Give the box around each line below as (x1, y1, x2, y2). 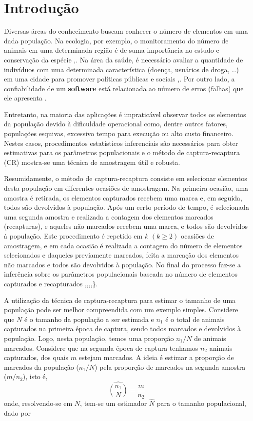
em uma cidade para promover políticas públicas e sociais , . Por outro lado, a (4, 74, 235, 84)
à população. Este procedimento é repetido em (4, 231, 143, 241)
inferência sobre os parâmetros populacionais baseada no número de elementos (4, 269, 237, 279)
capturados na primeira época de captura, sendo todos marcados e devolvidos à (4, 323, 241, 334)
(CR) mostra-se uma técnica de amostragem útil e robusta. (4, 157, 180, 167)
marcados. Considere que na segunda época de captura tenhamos (4, 342, 198, 353)
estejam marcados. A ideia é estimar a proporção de (78, 352, 234, 362)
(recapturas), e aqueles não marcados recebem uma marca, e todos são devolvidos (4, 221, 248, 231)
